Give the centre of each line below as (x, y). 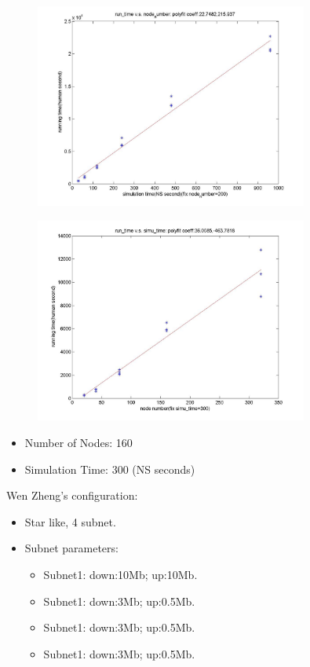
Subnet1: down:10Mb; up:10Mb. (120, 574)
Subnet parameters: (71, 548)
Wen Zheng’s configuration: (72, 495)
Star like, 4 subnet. (70, 521)
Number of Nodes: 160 (78, 442)
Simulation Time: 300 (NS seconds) (110, 469)
